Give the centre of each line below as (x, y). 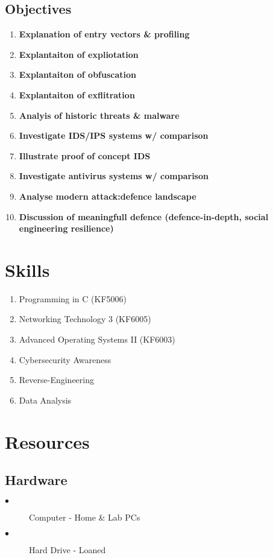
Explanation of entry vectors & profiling (104, 34)
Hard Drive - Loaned (67, 549)
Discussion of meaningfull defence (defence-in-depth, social (144, 216)
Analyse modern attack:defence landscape (108, 196)
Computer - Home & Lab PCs (85, 517)
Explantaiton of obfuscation (78, 75)
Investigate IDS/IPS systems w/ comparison (114, 135)
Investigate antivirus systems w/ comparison (114, 176)
